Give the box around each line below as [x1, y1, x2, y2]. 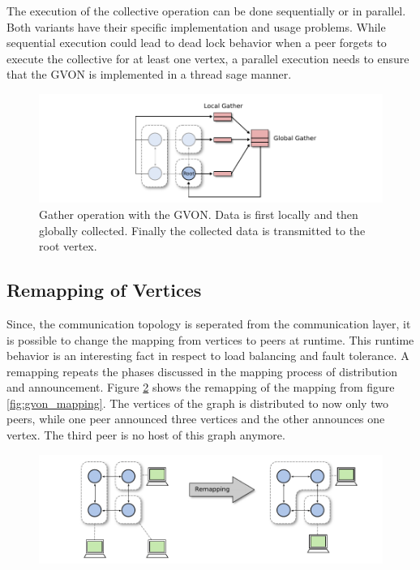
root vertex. [39, 238, 97, 255]
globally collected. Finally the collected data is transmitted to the [39, 221, 366, 238]
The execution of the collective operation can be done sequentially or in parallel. [6, 2, 406, 19]
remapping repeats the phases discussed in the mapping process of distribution [6, 362, 397, 379]
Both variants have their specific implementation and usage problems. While [6, 18, 386, 35]
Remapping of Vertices [6, 277, 202, 302]
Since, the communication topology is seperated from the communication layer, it [6, 315, 411, 332]
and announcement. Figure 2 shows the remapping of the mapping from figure [6, 379, 395, 396]
